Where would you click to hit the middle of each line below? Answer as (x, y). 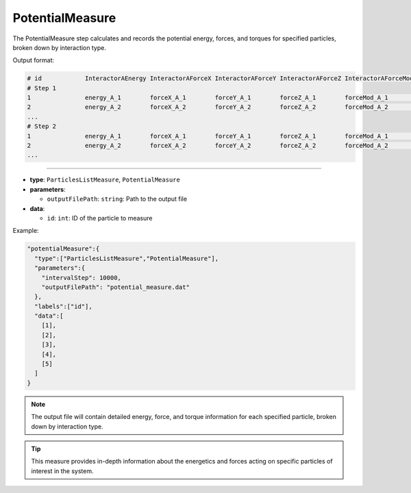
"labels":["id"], (63, 306)
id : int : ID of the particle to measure (100, 218)
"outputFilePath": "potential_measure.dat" (115, 287)
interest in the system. (62, 471)
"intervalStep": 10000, (81, 278)
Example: (26, 231)
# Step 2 (42, 126)
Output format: (34, 60)
